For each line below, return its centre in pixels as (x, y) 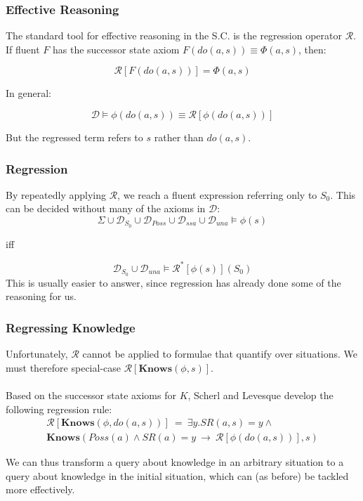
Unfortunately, (37, 354)
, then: (312, 49)
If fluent (23, 49)
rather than (179, 137)
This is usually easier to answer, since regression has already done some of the (173, 282)
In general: (28, 93)
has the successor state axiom (116, 49)
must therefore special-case (63, 367)
